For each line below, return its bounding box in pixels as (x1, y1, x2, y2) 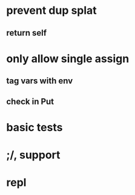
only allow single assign (6, 52, 130, 65)
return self (6, 28, 47, 38)
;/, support (6, 148, 61, 162)
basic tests (6, 120, 63, 134)
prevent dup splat (6, 4, 97, 18)
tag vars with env (6, 76, 73, 86)
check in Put (6, 96, 54, 106)
